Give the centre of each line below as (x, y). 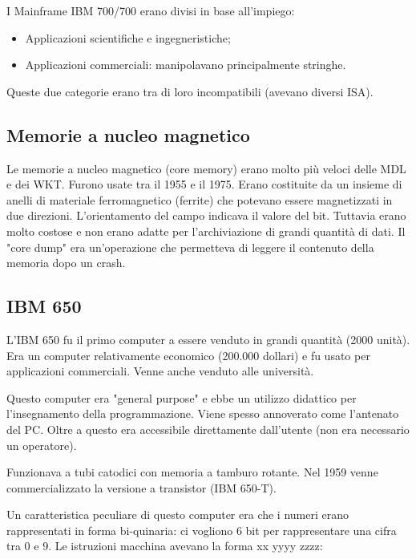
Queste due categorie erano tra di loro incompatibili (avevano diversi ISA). (190, 91)
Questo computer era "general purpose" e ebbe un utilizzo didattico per (182, 397)
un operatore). (42, 445)
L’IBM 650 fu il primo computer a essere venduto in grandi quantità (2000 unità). (208, 339)
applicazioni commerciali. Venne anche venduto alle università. (160, 371)
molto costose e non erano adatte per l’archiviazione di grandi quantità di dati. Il (206, 231)
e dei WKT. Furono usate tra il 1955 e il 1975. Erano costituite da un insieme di (204, 184)
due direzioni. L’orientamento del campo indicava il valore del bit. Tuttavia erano (206, 215)
